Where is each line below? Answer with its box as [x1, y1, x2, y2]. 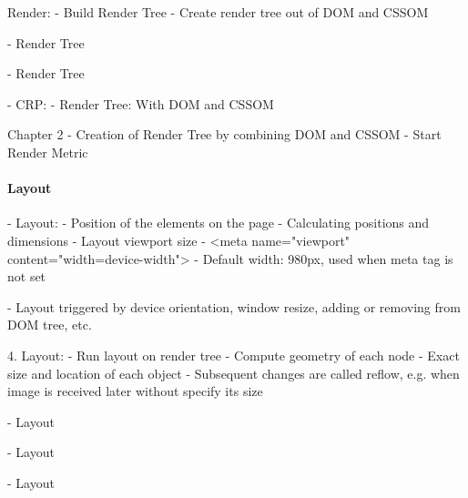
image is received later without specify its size [7, 381, 263, 401]
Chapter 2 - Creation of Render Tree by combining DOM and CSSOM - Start [7, 125, 442, 144]
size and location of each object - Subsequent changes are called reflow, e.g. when [7, 363, 460, 382]
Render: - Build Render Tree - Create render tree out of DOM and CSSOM [7, 3, 429, 21]
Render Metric [7, 142, 88, 161]
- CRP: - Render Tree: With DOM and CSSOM [7, 94, 274, 113]
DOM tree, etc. [7, 315, 92, 334]
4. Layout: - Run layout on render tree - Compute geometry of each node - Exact [7, 345, 460, 364]
